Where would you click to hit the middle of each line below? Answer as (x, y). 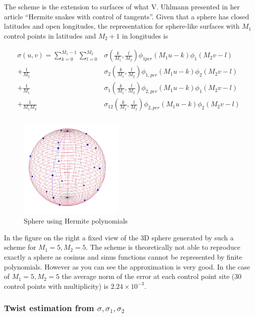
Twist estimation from (49, 308)
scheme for (20, 247)
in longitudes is (145, 35)
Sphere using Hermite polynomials (76, 221)
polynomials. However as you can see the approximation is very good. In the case (127, 266)
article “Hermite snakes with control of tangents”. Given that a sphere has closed (127, 16)
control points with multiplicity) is (56, 286)
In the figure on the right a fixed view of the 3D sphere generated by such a (119, 237)
